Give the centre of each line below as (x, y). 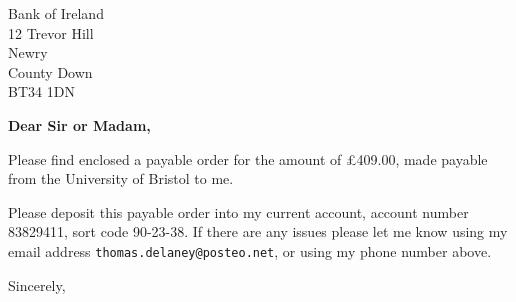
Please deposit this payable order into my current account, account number (238, 211)
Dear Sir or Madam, (79, 124)
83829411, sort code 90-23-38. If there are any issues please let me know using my (258, 231)
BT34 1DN (41, 91)
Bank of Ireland (56, 13)
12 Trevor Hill (51, 32)
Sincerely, (37, 284)
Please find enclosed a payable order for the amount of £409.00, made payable (248, 158)
